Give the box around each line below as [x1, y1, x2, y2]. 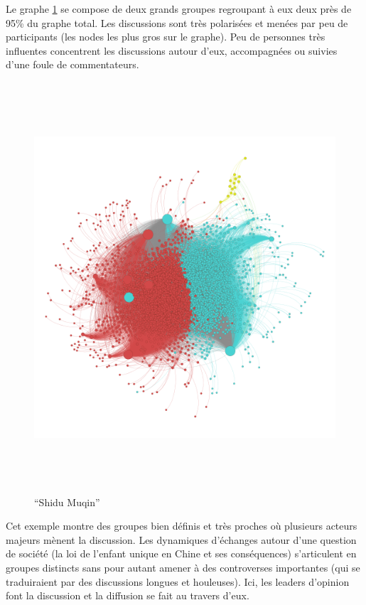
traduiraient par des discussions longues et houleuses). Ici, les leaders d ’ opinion [6, 574, 350, 589]
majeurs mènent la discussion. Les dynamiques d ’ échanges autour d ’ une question [6, 532, 357, 547]
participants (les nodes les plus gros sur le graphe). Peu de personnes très [6, 29, 325, 44]
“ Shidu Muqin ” [34, 494, 100, 509]
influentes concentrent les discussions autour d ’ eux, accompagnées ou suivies [6, 43, 338, 58]
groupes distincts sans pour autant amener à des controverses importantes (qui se [6, 560, 360, 575]
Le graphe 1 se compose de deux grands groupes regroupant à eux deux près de [6, 1, 352, 16]
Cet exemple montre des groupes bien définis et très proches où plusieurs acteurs [6, 518, 357, 533]
